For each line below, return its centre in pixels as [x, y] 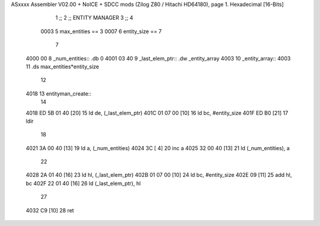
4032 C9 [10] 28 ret [50, 210]
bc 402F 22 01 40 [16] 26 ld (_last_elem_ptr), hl [83, 183]
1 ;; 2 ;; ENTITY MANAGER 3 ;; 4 [94, 18]
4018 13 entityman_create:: [59, 93]
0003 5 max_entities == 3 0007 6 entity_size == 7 [101, 31]
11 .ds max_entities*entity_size [63, 66]
